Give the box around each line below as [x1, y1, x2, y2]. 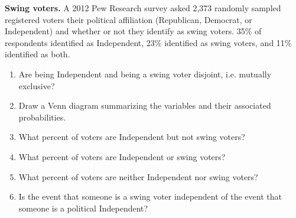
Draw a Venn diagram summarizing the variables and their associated [18, 99, 271, 112]
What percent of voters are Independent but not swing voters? [18, 131, 245, 143]
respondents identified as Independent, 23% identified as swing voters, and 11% [5, 36, 292, 48]
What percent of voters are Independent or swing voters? [18, 150, 226, 162]
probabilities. [18, 110, 66, 123]
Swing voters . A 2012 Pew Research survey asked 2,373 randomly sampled [5, 2, 281, 14]
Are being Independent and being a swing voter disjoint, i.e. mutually [18, 67, 272, 80]
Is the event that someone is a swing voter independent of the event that [18, 190, 282, 203]
